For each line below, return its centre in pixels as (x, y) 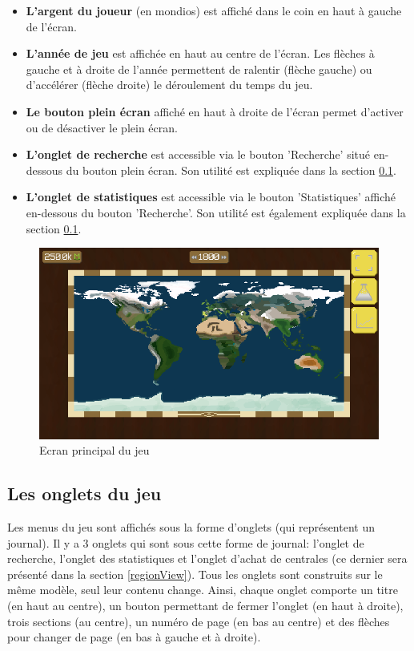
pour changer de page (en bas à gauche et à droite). (134, 637)
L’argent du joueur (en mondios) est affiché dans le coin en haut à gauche (214, 10)
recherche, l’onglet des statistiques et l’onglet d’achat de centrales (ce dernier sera (207, 558)
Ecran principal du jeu (94, 450)
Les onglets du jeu (84, 493)
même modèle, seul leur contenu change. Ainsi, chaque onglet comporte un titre (203, 590)
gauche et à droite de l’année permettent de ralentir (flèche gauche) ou (199, 69)
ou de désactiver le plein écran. (102, 127)
